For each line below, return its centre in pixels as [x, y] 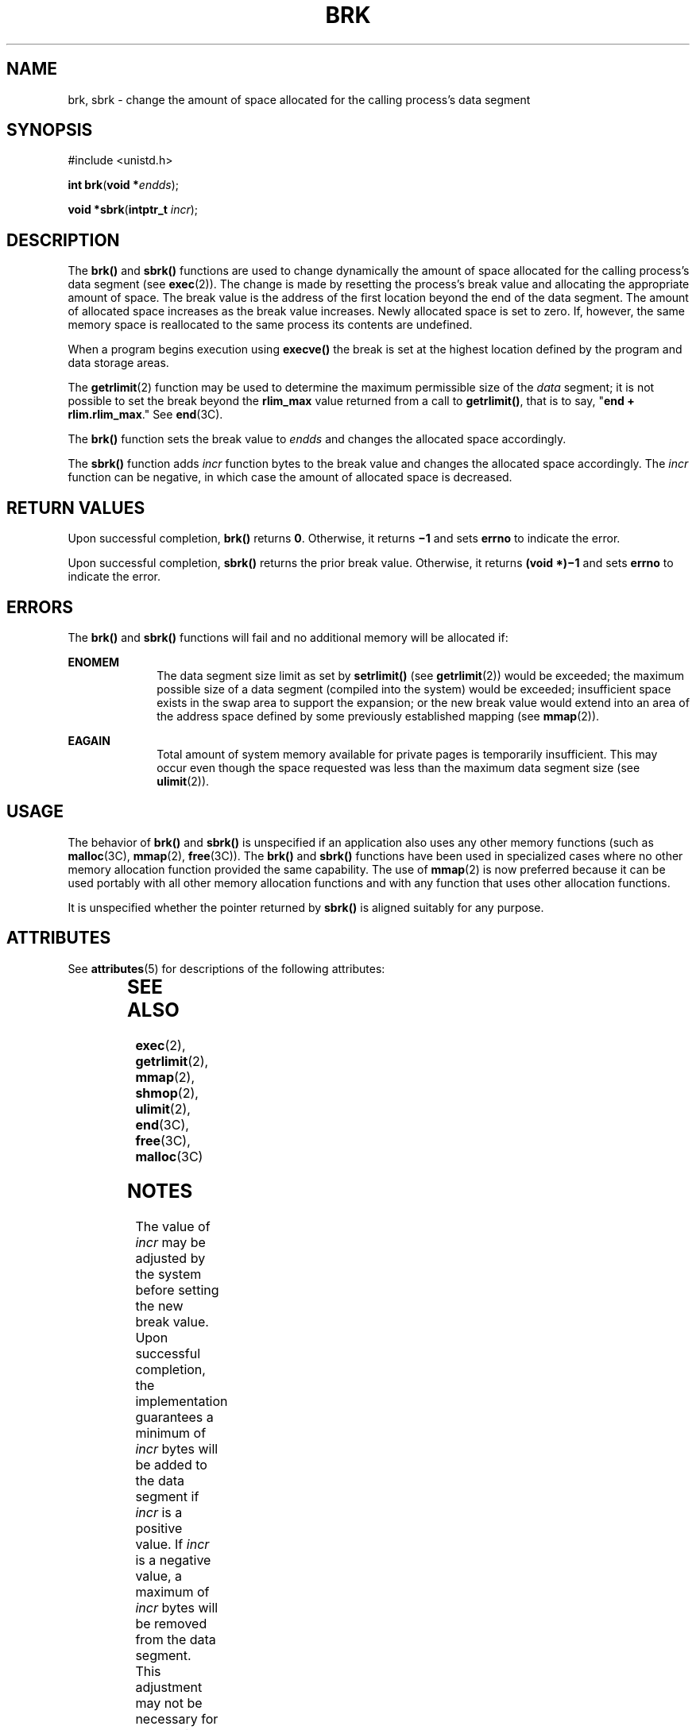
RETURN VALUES [76, 508]
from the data [176, 1640]
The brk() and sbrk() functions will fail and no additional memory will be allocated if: [288, 637]
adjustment [169, 1688]
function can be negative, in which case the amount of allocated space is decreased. [290, 477]
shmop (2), [167, 1093]
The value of [173, 1227]
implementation [182, 1402]
